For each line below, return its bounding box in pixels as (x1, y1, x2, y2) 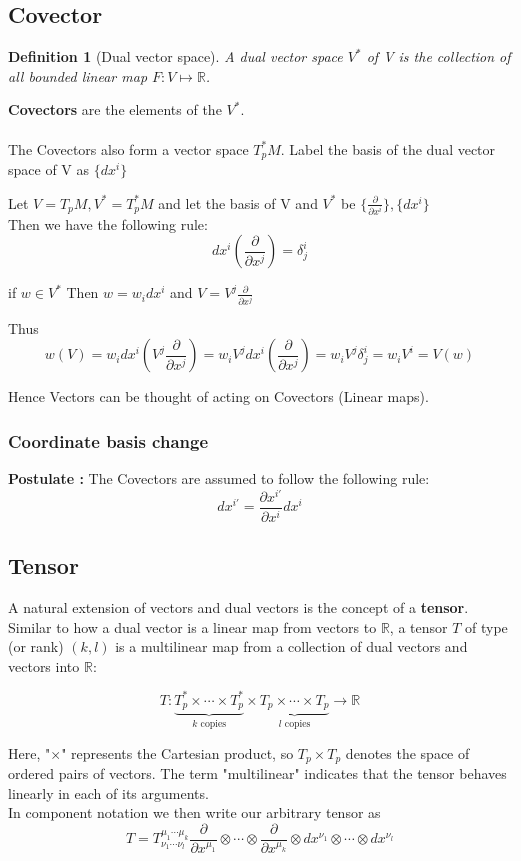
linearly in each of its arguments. (8, 782, 209, 803)
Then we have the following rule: (8, 213, 208, 234)
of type (465, 616, 508, 637)
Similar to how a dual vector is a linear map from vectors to (8, 616, 377, 637)
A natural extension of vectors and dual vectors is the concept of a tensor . (8, 596, 469, 617)
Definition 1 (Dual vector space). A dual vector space (8, 46, 343, 67)
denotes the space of (345, 742, 470, 763)
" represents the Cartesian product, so (61, 742, 294, 763)
